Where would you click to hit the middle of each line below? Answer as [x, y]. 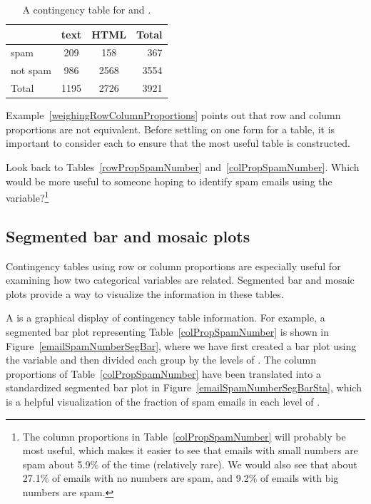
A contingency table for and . [87, 9]
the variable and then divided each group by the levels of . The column [161, 360]
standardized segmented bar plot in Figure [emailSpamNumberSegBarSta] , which [184, 387]
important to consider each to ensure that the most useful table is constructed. [178, 143]
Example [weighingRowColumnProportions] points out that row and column [173, 115]
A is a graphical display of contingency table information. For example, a [166, 318]
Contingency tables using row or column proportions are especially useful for [173, 266]
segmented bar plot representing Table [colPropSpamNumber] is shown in [168, 332]
